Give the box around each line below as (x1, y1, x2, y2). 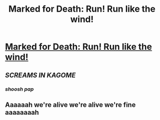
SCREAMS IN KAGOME (5, 71, 76, 79)
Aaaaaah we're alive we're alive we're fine (5, 100, 136, 109)
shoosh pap (5, 85, 34, 92)
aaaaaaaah (5, 108, 39, 117)
